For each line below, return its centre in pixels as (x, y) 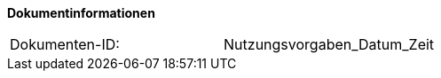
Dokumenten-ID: (65, 44)
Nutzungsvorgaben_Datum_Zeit (329, 44)
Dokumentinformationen (81, 13)
